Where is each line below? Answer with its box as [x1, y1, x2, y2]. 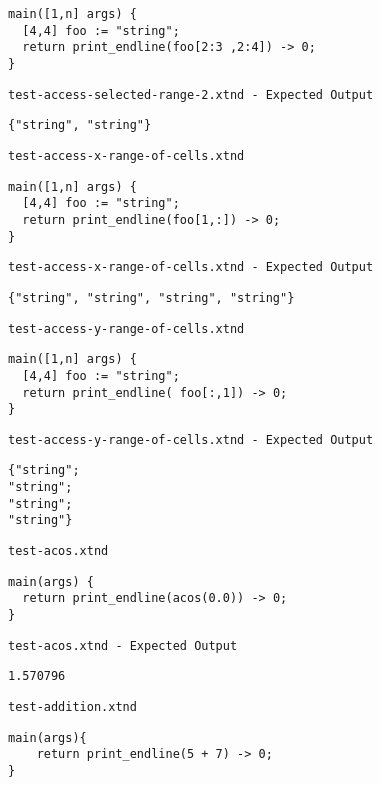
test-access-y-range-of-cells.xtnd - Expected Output [8, 432, 374, 447]
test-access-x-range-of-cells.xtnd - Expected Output [8, 260, 374, 275]
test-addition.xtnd [8, 700, 137, 715]
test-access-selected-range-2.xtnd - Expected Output [8, 87, 374, 102]
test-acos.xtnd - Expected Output [8, 638, 238, 653]
